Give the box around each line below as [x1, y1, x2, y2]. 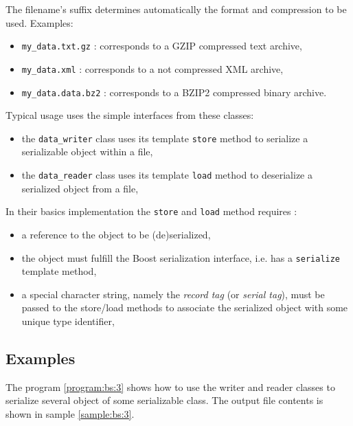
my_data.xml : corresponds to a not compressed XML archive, [21, 61, 284, 76]
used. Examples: [5, 15, 73, 30]
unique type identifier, [21, 313, 115, 328]
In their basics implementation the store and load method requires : [5, 204, 297, 218]
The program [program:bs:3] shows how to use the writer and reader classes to [5, 379, 335, 394]
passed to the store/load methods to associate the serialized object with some [21, 300, 348, 315]
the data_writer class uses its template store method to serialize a [21, 131, 308, 145]
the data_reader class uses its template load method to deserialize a [21, 168, 313, 181]
